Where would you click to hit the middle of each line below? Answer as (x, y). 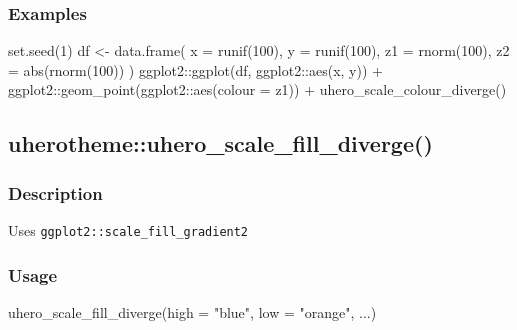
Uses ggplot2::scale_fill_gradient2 (128, 230)
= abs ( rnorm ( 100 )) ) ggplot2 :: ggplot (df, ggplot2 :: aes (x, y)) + (195, 69)
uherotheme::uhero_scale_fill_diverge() (220, 143)
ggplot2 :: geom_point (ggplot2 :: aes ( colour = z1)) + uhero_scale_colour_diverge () (257, 89)
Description (55, 192)
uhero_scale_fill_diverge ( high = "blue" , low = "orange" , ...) (192, 311)
